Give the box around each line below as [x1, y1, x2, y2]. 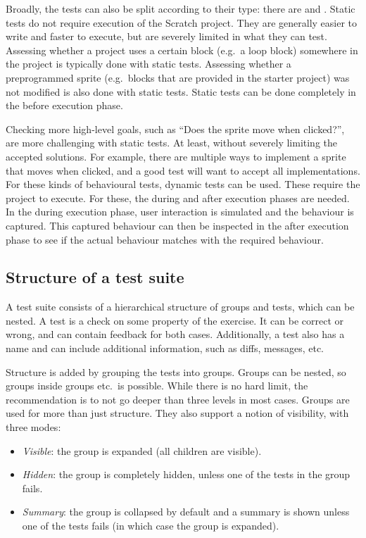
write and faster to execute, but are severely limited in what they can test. [6, 29, 327, 44]
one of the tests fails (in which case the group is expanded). [22, 518, 279, 533]
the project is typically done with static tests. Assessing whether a [6, 56, 291, 71]
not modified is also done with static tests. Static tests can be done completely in [6, 84, 356, 99]
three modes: [6, 420, 61, 434]
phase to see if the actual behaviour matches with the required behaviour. [6, 232, 324, 246]
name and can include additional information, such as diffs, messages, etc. [6, 341, 324, 356]
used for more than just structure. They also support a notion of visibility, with [6, 406, 349, 420]
